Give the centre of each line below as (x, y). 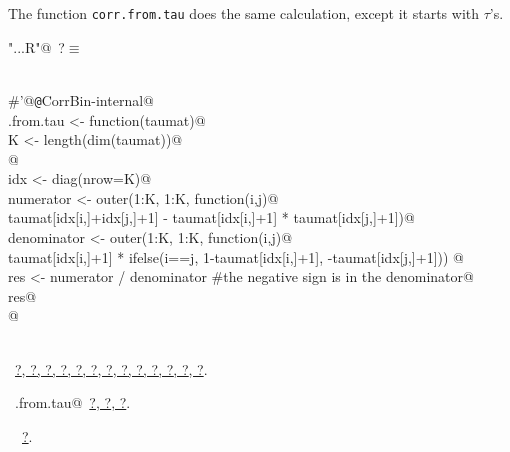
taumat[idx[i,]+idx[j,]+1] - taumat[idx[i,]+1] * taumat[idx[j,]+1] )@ (211, 217)
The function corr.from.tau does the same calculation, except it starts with (244, 13)
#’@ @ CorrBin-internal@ (81, 99)
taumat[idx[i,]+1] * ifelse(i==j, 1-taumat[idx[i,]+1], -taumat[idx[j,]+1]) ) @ (236, 256)
